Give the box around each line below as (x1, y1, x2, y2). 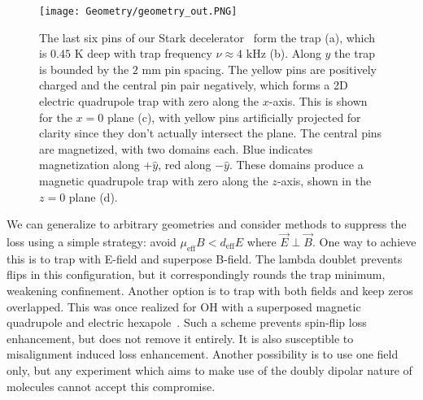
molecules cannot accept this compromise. (7, 377, 216, 394)
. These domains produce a (229, 156, 364, 173)
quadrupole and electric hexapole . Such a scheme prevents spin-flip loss (7, 314, 367, 331)
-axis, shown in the (277, 172, 372, 189)
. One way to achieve (312, 233, 416, 250)
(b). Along (269, 45, 321, 62)
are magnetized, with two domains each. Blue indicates (39, 140, 313, 157)
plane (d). (68, 188, 118, 205)
